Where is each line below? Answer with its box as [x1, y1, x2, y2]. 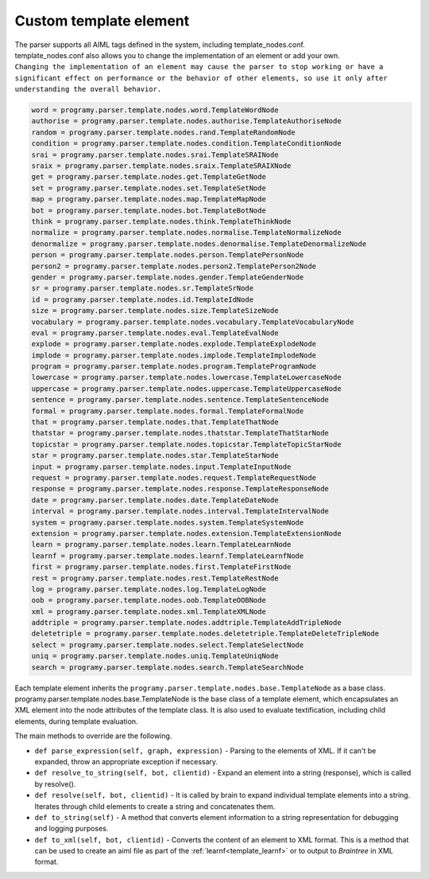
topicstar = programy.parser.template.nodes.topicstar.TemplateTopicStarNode [31, 439, 342, 449]
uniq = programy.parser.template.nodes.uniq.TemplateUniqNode [31, 651, 279, 661]
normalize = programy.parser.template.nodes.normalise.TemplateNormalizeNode [31, 228, 342, 237]
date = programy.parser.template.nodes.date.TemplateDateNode [31, 495, 279, 505]
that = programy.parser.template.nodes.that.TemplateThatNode [31, 418, 279, 427]
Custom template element [14, 12, 190, 29]
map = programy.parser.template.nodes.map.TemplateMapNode [31, 195, 266, 204]
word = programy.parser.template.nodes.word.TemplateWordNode [31, 106, 279, 115]
